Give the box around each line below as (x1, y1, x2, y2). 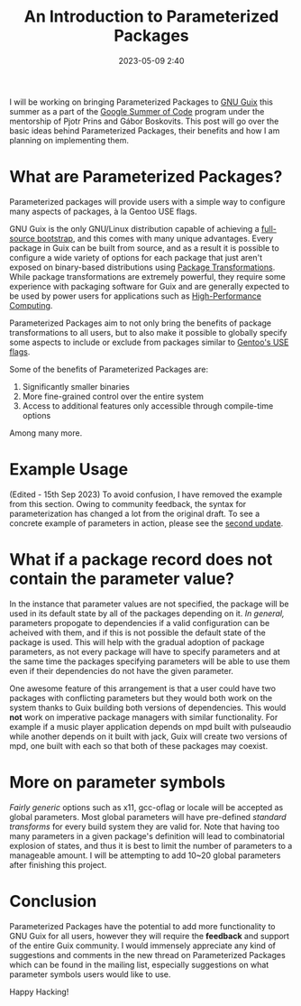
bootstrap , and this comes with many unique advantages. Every (37, 233, 274, 244)
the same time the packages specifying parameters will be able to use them (9, 656, 291, 667)
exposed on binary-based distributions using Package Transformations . (9, 262, 276, 272)
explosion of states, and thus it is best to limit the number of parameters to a (9, 840, 293, 851)
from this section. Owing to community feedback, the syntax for (9, 498, 247, 509)
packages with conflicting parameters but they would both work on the (9, 692, 273, 703)
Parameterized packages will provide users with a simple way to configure (9, 196, 286, 207)
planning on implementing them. (9, 134, 129, 145)
